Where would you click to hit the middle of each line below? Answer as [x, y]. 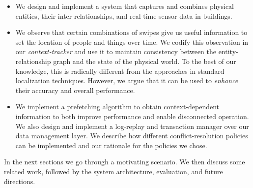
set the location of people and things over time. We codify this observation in [132, 42]
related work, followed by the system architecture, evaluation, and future [113, 171]
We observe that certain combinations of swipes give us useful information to [131, 32]
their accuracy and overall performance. [75, 90]
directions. [20, 181]
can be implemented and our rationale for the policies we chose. [111, 145]
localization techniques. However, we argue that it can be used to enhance [127, 80]
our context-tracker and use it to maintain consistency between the [116, 51]
